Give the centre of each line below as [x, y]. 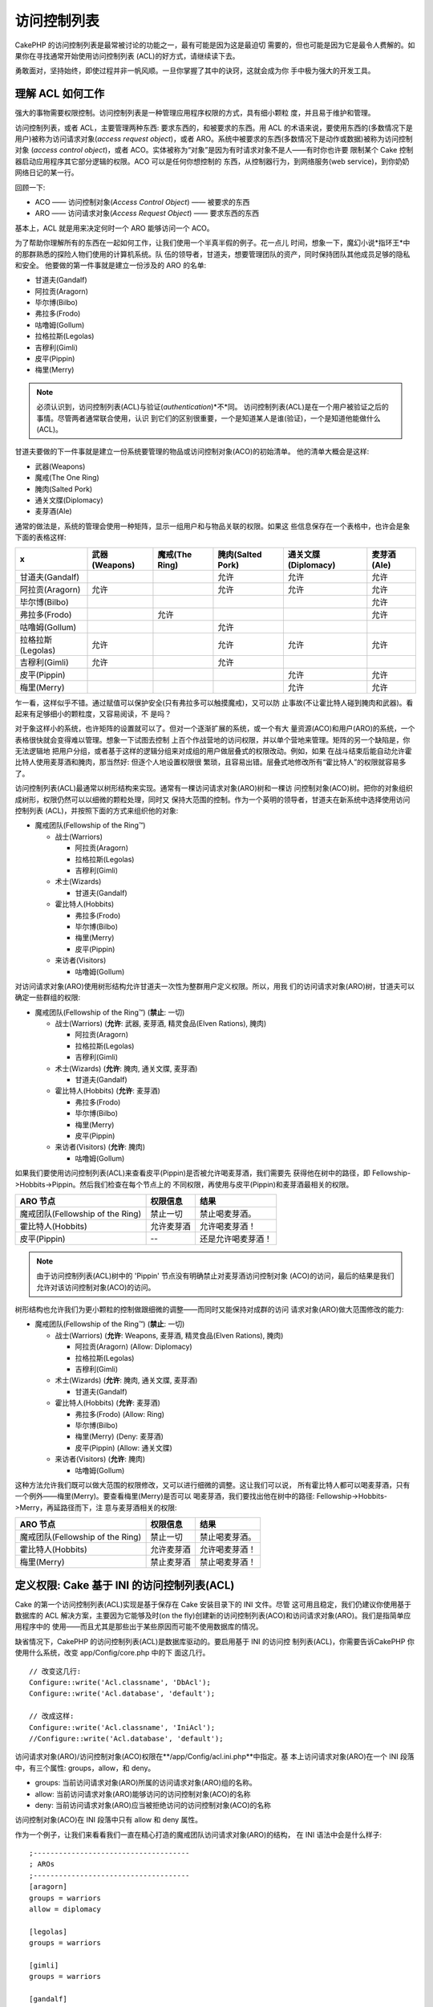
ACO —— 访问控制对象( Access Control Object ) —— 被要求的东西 [142, 202]
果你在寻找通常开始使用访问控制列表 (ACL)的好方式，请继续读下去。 [127, 55]
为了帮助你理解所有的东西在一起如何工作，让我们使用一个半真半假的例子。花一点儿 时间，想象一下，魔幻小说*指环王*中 [212, 243]
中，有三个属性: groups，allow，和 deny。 [85, 1768]
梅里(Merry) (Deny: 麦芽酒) [119, 1436]
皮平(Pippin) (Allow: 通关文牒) [123, 1447]
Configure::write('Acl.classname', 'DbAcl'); [120, 1682]
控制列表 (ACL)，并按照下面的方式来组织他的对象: [97, 811]
